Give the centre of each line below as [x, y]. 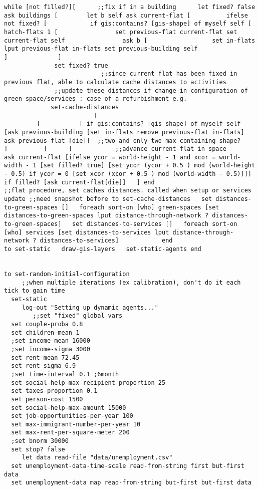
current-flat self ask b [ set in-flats [130, 40]
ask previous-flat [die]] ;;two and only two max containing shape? [122, 141]
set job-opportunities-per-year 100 [72, 416]
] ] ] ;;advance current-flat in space [115, 149]
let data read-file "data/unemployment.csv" [97, 458]
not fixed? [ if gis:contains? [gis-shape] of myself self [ [128, 24]
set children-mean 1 [45, 332]
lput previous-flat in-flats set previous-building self [101, 49]
